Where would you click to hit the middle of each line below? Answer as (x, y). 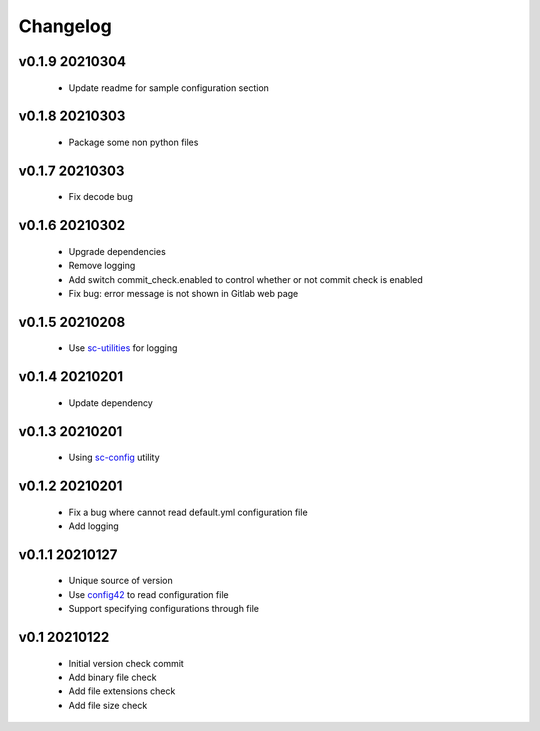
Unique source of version (121, 581)
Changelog (65, 26)
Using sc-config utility (114, 457)
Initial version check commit (126, 663)
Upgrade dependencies (117, 251)
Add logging (93, 526)
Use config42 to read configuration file (148, 594)
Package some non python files (133, 142)
